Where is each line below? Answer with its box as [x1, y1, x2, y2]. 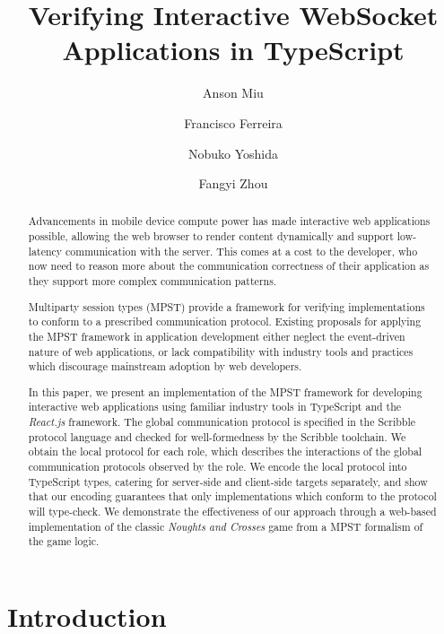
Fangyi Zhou [198, 174, 268, 193]
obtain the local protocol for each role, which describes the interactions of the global [28, 444, 422, 459]
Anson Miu [203, 83, 264, 102]
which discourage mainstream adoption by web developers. [28, 359, 302, 374]
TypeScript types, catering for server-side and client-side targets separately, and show [28, 473, 428, 489]
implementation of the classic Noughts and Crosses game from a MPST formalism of [28, 518, 423, 534]
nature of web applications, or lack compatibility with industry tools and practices [28, 343, 414, 359]
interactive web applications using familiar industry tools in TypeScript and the [28, 399, 402, 414]
